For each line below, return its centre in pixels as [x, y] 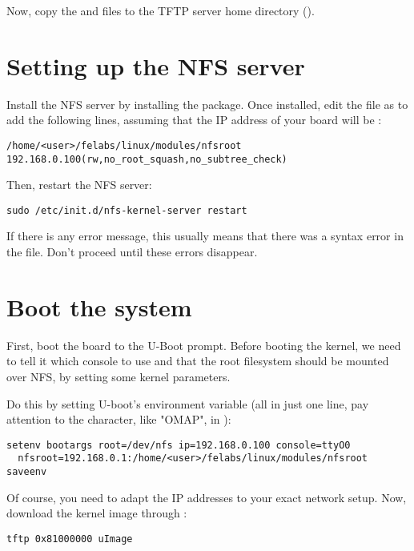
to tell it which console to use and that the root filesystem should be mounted [198, 361]
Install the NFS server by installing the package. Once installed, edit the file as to [207, 104]
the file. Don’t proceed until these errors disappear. [132, 252]
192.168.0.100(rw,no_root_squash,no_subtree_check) [147, 159]
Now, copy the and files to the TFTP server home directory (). [161, 10]
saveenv [27, 472]
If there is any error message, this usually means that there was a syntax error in [205, 236]
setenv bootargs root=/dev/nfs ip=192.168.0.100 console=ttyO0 [179, 445]
